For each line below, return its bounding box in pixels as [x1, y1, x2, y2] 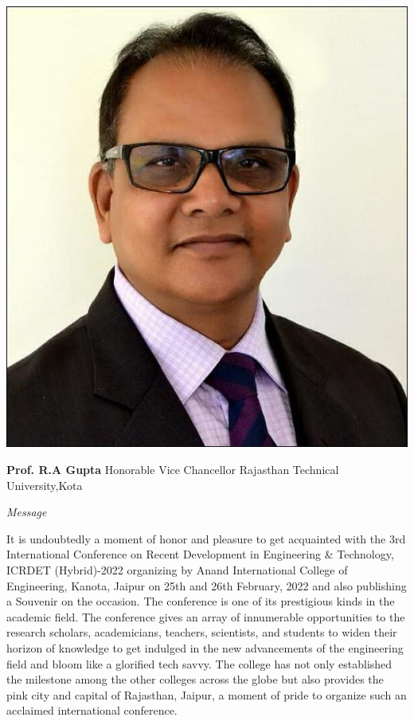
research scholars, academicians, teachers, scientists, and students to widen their [6, 624, 397, 641]
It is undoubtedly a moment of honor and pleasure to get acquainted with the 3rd [6, 530, 406, 547]
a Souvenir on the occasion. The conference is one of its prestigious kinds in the [6, 593, 395, 609]
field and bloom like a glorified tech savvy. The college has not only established [6, 655, 393, 672]
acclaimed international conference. [6, 702, 178, 719]
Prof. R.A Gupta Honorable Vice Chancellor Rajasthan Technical [6, 461, 339, 478]
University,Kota [6, 476, 83, 493]
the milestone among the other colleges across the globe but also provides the [6, 671, 384, 688]
